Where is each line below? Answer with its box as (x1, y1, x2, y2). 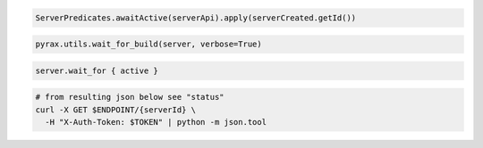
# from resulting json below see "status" (35, 92, 225, 103)
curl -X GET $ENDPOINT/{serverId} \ (35, 104, 197, 115)
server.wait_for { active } (35, 65, 158, 76)
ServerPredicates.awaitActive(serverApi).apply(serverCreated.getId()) (35, 12, 357, 22)
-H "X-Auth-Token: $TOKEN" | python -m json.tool (45, 117, 267, 127)
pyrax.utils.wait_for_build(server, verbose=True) (35, 39, 263, 49)
